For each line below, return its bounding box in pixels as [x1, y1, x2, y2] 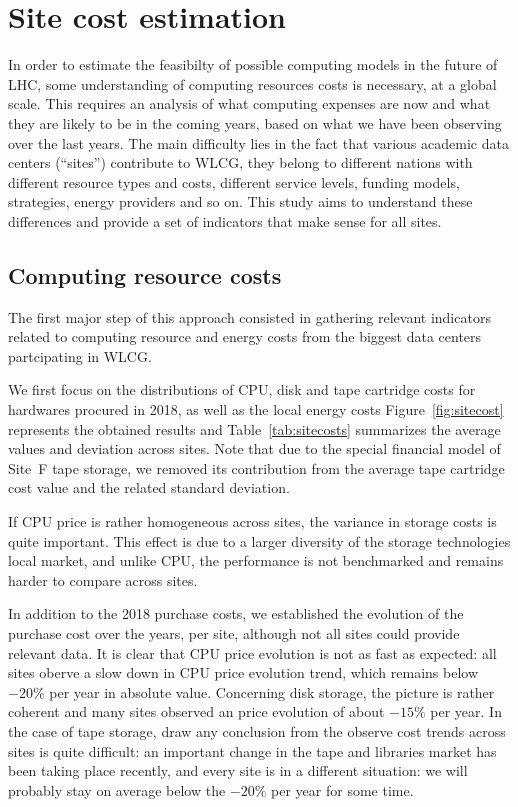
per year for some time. [271, 779, 414, 800]
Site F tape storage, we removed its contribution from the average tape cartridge [8, 457, 505, 478]
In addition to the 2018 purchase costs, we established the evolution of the [8, 603, 464, 624]
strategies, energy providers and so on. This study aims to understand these [8, 191, 473, 212]
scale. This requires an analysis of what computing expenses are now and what [8, 93, 491, 114]
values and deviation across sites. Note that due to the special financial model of [8, 438, 501, 459]
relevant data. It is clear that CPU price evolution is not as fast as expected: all [8, 642, 497, 663]
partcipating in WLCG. [8, 345, 152, 366]
